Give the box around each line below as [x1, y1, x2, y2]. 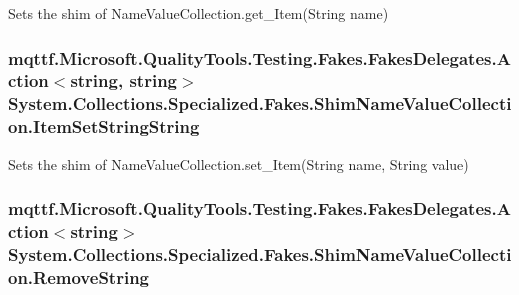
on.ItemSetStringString [8, 114, 200, 139]
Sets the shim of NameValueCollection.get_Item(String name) [8, 3, 389, 23]
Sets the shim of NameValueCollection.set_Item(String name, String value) [8, 153, 469, 174]
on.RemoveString [8, 264, 150, 289]
